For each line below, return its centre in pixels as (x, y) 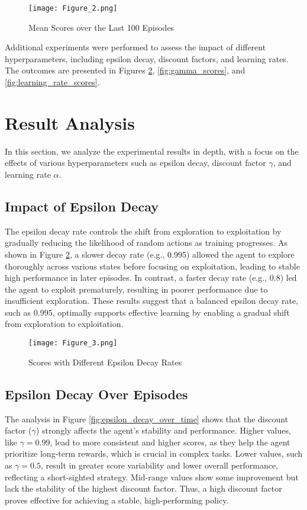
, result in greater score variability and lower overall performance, (160, 465)
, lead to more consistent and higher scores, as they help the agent (170, 442)
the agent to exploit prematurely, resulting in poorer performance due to (136, 289)
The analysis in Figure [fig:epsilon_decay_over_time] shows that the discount (147, 418)
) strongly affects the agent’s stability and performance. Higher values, (163, 430)
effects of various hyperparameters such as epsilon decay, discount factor (135, 163)
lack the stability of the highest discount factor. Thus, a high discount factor (143, 488)
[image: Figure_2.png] (73, 8)
